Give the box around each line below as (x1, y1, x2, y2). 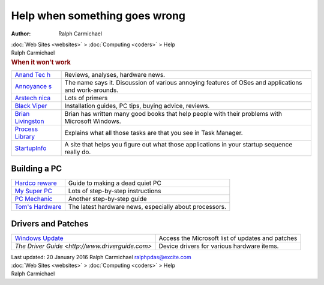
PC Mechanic (14, 195, 53, 203)
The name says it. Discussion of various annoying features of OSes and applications (64, 78, 302, 86)
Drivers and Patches (11, 218, 89, 229)
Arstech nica (14, 94, 51, 102)
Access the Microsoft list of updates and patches (158, 234, 298, 242)
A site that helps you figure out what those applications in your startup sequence (64, 140, 293, 148)
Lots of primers (64, 94, 108, 102)
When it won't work (11, 58, 71, 66)
